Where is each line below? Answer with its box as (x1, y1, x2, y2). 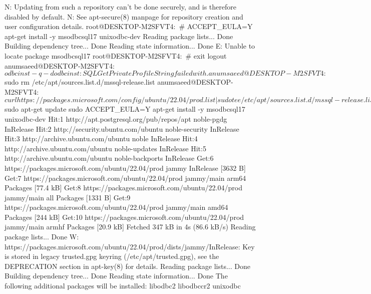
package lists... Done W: (5, 231, 79, 242)
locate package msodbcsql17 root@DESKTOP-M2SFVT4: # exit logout (5, 50, 227, 61)
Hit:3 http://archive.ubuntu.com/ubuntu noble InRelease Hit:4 (5, 133, 198, 144)
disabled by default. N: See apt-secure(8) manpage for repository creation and (5, 11, 243, 22)
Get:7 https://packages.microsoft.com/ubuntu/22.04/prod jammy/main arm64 (5, 172, 246, 183)
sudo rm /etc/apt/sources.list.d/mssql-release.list (5, 77, 155, 87)
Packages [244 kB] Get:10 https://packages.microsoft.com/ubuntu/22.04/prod (5, 211, 244, 222)
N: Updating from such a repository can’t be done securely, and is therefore (5, 2, 236, 12)
